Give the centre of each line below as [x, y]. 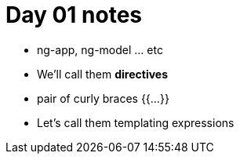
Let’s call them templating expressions [136, 122]
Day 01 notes [74, 15]
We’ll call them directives [103, 74]
